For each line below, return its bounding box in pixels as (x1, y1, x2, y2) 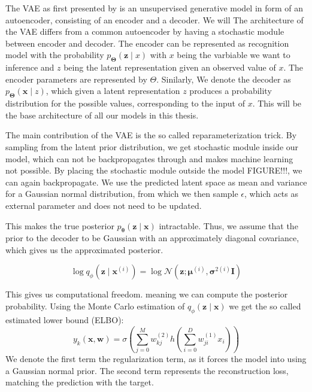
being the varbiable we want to (177, 48, 290, 61)
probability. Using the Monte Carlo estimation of (5, 300, 185, 312)
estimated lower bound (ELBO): (5, 313, 124, 326)
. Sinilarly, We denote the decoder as (156, 72, 291, 85)
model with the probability (5, 48, 104, 61)
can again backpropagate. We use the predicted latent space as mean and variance (5, 175, 307, 188)
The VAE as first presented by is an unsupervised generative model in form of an (5, 2, 304, 14)
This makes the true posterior (5, 219, 114, 232)
